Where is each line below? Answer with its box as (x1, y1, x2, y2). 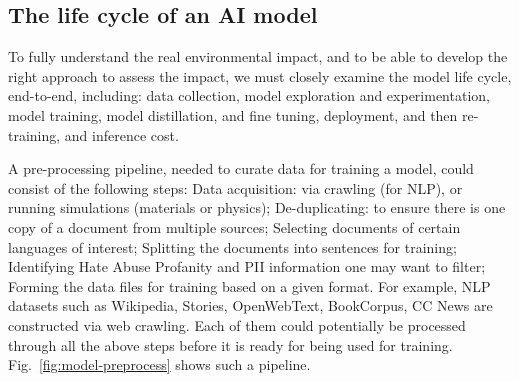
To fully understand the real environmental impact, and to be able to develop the (8, 46, 508, 67)
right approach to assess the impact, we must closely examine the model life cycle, (8, 65, 512, 86)
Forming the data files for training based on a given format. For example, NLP (8, 275, 491, 296)
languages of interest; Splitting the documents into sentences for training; (8, 236, 457, 257)
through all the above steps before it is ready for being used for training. (8, 334, 453, 355)
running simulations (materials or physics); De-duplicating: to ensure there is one (8, 197, 506, 218)
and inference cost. (64, 124, 179, 145)
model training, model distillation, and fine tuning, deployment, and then (8, 104, 458, 125)
